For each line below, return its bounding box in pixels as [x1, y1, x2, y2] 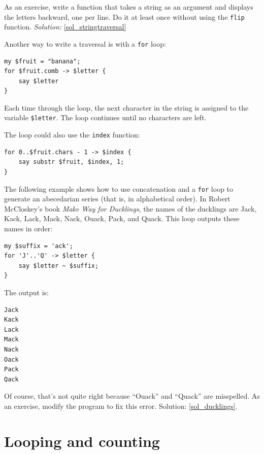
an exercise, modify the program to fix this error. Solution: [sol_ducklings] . [4, 400, 238, 411]
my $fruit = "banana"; [4, 57, 81, 65]
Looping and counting [4, 430, 160, 451]
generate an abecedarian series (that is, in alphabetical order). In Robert [4, 193, 230, 204]
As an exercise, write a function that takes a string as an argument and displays [4, 2, 253, 12]
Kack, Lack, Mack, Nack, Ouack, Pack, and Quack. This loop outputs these [4, 213, 240, 224]
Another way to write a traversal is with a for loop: [4, 38, 166, 49]
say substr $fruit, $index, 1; [18, 158, 124, 166]
